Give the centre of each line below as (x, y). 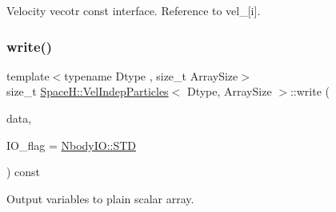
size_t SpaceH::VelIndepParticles (88, 91)
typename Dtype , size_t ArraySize (151, 75)
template (28, 75)
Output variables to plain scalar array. (100, 198)
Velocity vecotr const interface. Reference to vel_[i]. (134, 10)
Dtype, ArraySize (229, 91)
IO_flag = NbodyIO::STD (72, 145)
